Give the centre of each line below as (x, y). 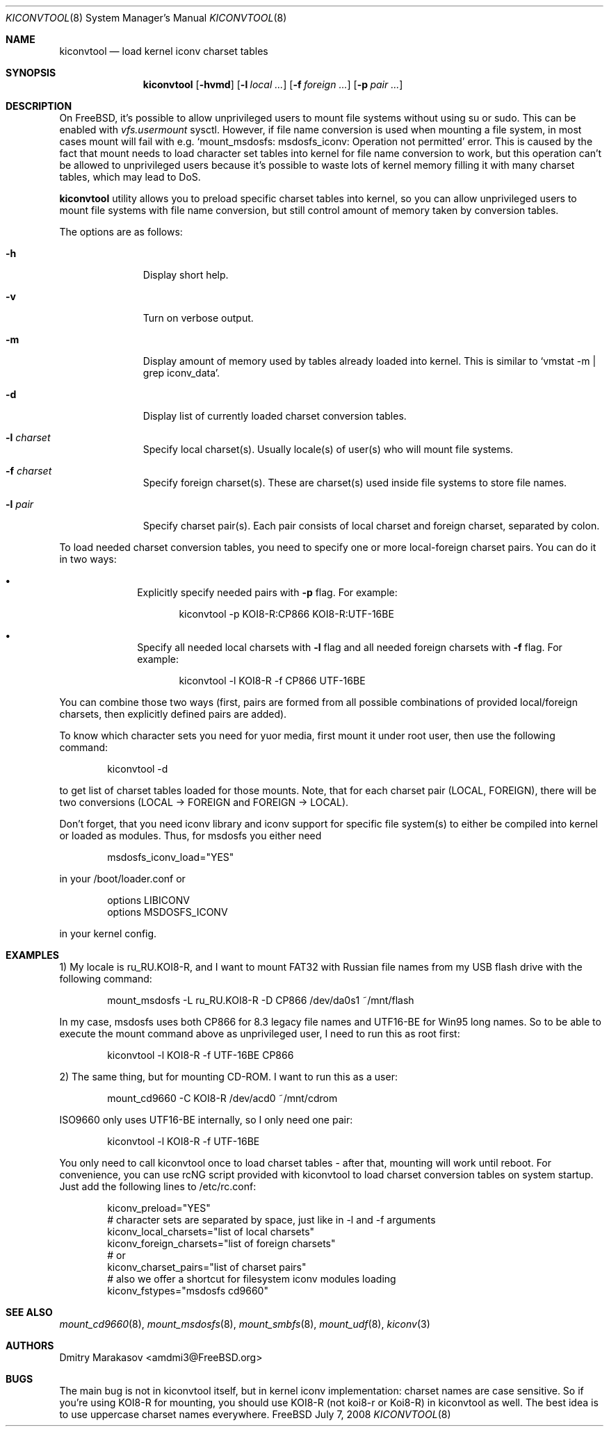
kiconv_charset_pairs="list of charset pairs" (207, 1267)
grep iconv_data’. (181, 373)
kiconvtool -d (138, 769)
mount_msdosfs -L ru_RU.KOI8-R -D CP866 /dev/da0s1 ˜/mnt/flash (261, 1000)
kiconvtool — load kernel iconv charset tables (164, 51)
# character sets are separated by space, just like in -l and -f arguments (271, 1220)
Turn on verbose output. (198, 318)
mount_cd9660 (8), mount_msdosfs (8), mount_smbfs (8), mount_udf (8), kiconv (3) (245, 1324)
